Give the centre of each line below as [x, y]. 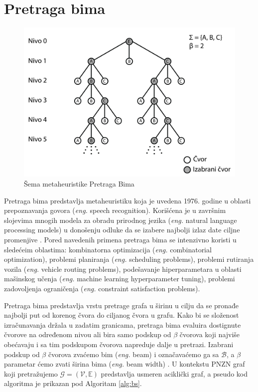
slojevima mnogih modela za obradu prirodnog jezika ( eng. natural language [121, 220]
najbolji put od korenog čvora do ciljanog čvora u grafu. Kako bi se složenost [122, 315]
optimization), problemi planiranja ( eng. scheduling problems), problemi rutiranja [129, 259]
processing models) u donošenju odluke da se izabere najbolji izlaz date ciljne [122, 230]
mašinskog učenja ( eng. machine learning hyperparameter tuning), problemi [120, 279]
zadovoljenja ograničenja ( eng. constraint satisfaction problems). [102, 289]
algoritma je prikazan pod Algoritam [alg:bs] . [73, 383]
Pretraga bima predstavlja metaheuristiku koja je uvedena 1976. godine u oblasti [128, 200]
